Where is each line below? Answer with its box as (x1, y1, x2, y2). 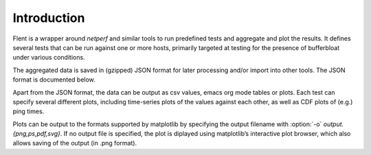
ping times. (12, 107, 45, 116)
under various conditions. (12, 53, 85, 62)
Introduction (12, 10, 85, 25)
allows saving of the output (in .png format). (12, 139, 137, 147)
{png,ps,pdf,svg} (12, 130, 61, 138)
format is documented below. (12, 75, 95, 84)
